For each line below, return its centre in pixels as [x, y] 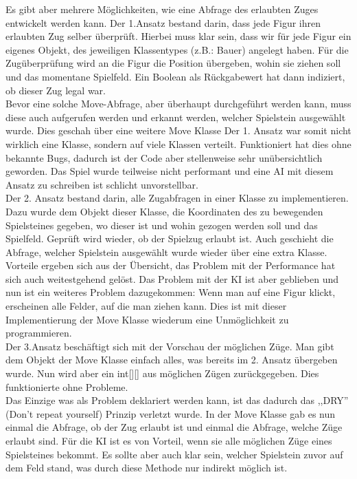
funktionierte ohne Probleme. [67, 386]
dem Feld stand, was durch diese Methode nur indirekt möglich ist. [147, 468]
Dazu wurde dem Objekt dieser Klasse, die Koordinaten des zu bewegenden [164, 211]
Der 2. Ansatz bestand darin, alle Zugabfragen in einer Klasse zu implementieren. [177, 198]
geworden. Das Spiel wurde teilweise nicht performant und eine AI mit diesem [170, 171]
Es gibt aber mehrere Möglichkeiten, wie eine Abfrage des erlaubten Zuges [162, 9]
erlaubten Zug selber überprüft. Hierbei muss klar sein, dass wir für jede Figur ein [178, 36]
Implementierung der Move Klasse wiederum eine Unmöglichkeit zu [147, 319]
